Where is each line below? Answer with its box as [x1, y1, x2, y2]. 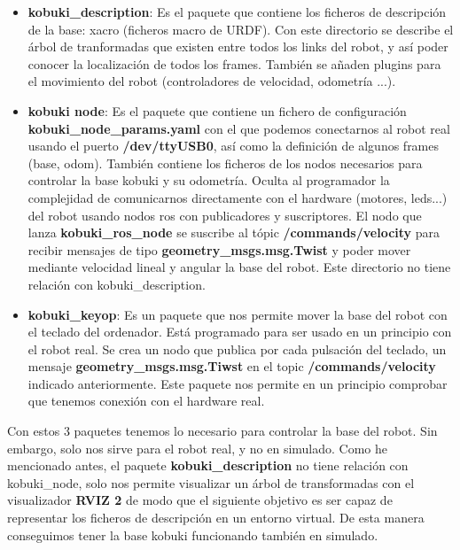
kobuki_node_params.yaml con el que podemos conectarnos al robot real [27, 119, 450, 137]
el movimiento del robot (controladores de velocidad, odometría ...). [27, 72, 396, 90]
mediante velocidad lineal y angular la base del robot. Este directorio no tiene [27, 258, 451, 276]
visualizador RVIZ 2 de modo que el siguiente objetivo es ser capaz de [7, 491, 393, 509]
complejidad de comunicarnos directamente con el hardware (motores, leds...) [27, 188, 448, 206]
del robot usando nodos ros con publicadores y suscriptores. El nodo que [27, 205, 422, 224]
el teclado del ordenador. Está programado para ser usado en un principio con [27, 322, 452, 341]
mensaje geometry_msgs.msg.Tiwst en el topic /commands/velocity [27, 357, 436, 376]
